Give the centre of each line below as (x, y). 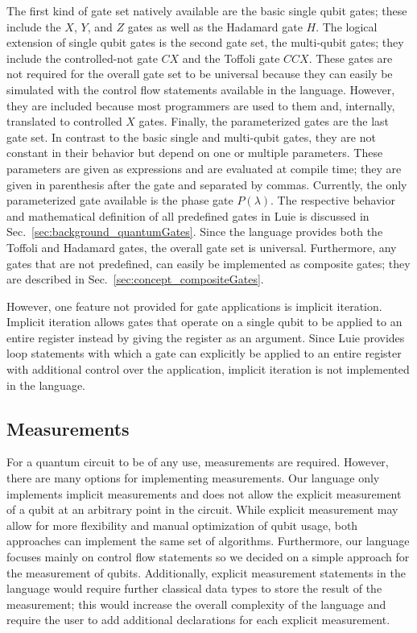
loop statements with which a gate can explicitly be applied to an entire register (204, 353)
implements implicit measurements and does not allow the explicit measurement (204, 493)
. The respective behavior (333, 200)
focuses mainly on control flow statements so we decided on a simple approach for (208, 557)
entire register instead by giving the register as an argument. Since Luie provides (206, 337)
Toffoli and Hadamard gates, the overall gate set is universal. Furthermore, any (202, 247)
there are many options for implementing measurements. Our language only (193, 478)
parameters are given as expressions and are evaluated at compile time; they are (204, 168)
